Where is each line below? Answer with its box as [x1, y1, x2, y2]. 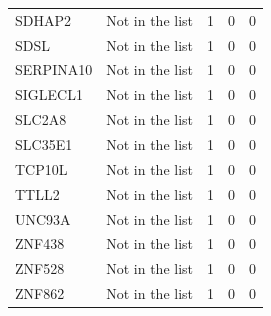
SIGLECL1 [15, 84, 83, 105]
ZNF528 [15, 258, 65, 279]
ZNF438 [15, 233, 65, 254]
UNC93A [15, 208, 71, 229]
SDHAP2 [15, 9, 72, 30]
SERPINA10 [15, 59, 93, 80]
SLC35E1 [15, 133, 73, 154]
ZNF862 [15, 283, 65, 304]
